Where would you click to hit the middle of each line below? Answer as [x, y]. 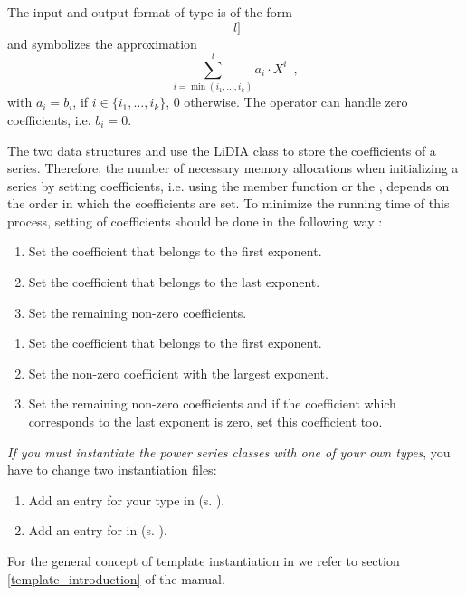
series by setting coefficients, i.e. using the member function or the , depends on [228, 185]
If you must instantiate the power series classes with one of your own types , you [229, 451]
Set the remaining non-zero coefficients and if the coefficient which [212, 403]
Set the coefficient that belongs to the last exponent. [174, 282]
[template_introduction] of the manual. [116, 578]
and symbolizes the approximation [102, 43]
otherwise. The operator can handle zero [296, 102]
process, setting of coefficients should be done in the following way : [195, 221]
